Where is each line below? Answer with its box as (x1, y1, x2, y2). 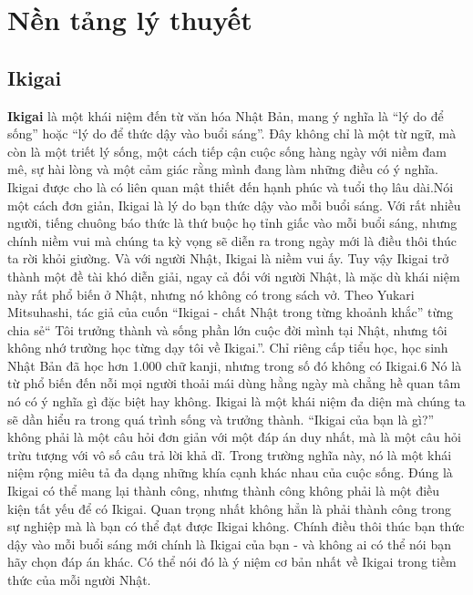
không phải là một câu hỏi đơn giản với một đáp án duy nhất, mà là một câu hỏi (7, 427, 461, 446)
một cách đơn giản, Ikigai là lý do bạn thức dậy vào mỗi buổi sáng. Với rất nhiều (7, 195, 461, 214)
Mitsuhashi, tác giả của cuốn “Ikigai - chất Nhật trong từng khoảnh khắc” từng (7, 303, 454, 322)
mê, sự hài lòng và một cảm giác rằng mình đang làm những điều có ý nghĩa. (7, 159, 439, 179)
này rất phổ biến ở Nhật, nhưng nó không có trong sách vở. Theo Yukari (7, 284, 415, 303)
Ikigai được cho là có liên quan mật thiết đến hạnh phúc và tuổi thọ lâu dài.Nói (7, 177, 454, 196)
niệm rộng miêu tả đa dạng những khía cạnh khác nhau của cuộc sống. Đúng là (7, 463, 453, 482)
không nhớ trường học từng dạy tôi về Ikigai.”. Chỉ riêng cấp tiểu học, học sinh (7, 338, 448, 357)
